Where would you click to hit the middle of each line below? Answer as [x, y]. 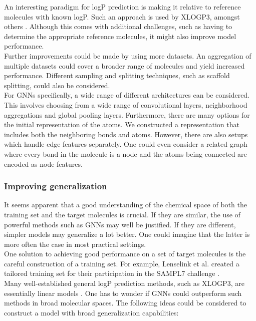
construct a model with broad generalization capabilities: [91, 312]
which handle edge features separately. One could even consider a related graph [126, 144]
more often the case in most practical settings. [75, 244]
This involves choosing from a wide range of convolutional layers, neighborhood [126, 104]
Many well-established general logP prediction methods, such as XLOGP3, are [124, 283]
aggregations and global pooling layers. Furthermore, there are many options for [127, 114]
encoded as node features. [43, 164]
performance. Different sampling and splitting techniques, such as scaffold [117, 75]
